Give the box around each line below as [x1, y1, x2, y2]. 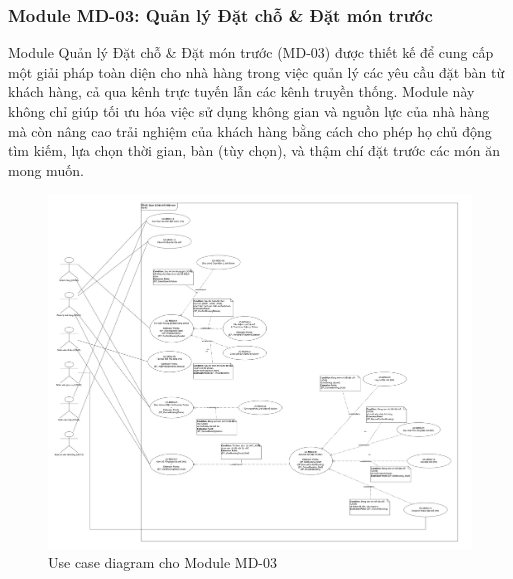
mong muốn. [8, 159, 84, 180]
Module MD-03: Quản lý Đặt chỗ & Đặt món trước [8, 2, 433, 27]
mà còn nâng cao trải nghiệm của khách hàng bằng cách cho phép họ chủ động [8, 120, 492, 141]
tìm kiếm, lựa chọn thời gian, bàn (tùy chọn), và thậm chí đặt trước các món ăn [8, 140, 500, 161]
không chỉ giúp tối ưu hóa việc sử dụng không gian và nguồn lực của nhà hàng [8, 101, 490, 121]
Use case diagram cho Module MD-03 [48, 552, 278, 573]
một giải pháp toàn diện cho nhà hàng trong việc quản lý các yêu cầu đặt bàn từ [8, 61, 505, 82]
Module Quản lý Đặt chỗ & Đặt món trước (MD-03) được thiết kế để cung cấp [8, 42, 494, 63]
